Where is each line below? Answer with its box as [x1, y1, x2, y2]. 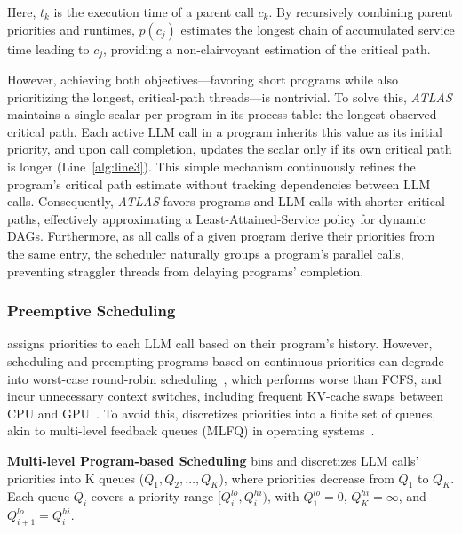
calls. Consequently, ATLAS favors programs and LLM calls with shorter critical [7, 192, 445, 211]
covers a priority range [91, 487, 214, 506]
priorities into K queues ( [7, 468, 145, 487]
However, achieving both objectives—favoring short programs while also [7, 70, 398, 89]
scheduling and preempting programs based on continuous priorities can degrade [7, 351, 444, 370]
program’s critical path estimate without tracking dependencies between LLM [7, 174, 431, 193]
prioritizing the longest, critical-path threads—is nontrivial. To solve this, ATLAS [7, 87, 452, 106]
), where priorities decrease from [219, 468, 394, 487]
